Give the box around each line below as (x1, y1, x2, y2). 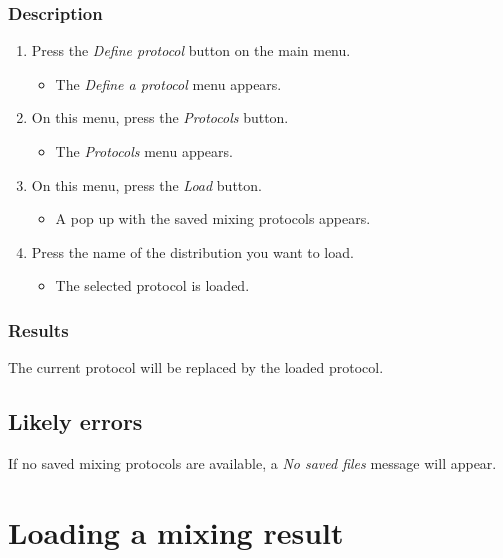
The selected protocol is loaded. (55, 275, 250, 296)
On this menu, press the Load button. (31, 174, 262, 195)
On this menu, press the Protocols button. (31, 107, 289, 128)
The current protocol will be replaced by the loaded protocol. (8, 357, 384, 378)
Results (8, 317, 69, 342)
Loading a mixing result (8, 511, 344, 552)
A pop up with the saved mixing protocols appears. (55, 208, 371, 229)
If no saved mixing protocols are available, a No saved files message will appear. (8, 452, 497, 473)
